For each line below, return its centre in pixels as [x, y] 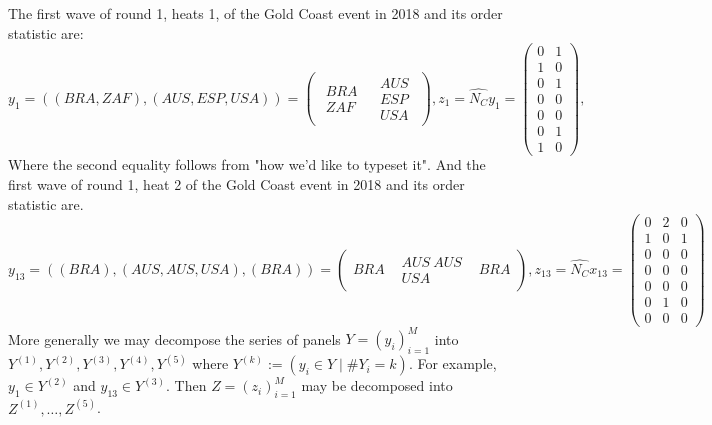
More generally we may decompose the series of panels [174, 338]
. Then [186, 385]
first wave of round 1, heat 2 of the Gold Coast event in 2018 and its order [236, 184]
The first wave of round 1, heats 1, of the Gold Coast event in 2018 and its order [255, 13]
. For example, [452, 363]
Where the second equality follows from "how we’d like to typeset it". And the [247, 164]
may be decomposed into [377, 385]
